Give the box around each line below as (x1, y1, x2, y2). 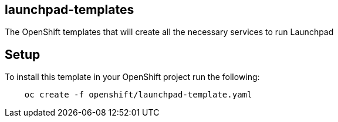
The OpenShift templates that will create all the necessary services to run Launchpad (5, 27, 334, 37)
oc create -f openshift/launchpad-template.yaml (24, 90, 252, 100)
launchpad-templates (5, 2, 134, 17)
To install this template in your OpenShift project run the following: (5, 72, 260, 82)
